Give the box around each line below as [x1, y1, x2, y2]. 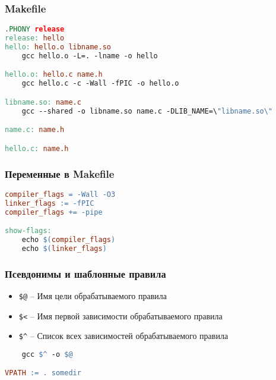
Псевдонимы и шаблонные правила [5, 266, 166, 281]
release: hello [5, 34, 65, 43]
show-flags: [5, 227, 52, 235]
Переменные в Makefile [5, 166, 115, 181]
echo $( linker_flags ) [21, 244, 107, 253]
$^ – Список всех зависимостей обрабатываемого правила [18, 329, 229, 342]
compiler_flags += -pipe [5, 208, 103, 216]
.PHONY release [5, 25, 65, 34]
